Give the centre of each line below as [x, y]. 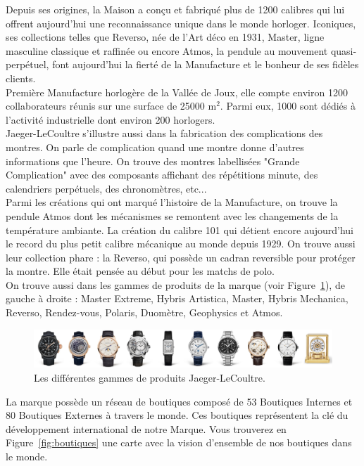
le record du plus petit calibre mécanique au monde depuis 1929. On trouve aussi [181, 244]
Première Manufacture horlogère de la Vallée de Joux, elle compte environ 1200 [177, 92]
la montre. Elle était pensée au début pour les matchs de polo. [140, 271]
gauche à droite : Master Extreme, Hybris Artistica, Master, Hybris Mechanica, [177, 298]
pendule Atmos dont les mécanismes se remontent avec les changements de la [172, 215]
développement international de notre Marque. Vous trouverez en [146, 428]
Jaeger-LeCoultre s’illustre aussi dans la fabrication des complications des [164, 133]
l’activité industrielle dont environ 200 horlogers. [111, 119]
